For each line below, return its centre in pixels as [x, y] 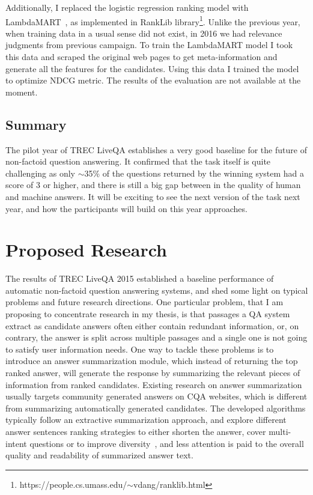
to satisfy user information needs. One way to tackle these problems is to [140, 349]
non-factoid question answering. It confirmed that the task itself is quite [138, 161]
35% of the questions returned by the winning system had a [194, 173]
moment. [22, 92]
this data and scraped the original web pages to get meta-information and [141, 57]
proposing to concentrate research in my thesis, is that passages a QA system [148, 314]
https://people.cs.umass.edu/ [73, 484]
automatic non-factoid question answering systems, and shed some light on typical [157, 290]
